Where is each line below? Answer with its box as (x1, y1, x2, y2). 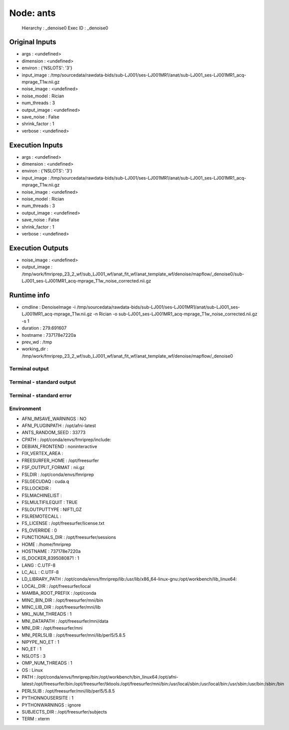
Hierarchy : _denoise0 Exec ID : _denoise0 (21, 25, 108, 31)
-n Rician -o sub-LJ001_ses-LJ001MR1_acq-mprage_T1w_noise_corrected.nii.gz (93, 311, 258, 317)
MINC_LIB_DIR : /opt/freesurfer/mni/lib (21, 604, 101, 610)
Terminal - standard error (9, 392, 72, 399)
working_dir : (21, 346, 48, 352)
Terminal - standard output (9, 379, 76, 385)
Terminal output (9, 365, 49, 372)
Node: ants (9, 7, 56, 18)
